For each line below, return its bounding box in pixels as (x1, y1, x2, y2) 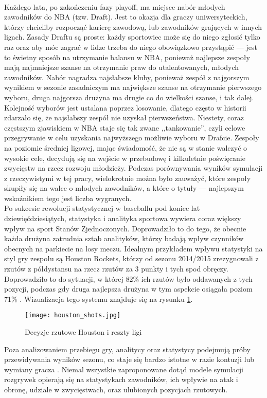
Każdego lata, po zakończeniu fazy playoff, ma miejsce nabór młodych (4, 1, 225, 12)
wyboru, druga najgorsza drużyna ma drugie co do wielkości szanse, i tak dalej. (4, 92, 254, 102)
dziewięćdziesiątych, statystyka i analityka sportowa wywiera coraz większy (4, 213, 241, 224)
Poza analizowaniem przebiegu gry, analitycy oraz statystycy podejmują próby (4, 343, 251, 354)
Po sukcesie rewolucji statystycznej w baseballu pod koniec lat (4, 203, 200, 213)
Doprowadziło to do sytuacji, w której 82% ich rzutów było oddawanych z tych (4, 273, 253, 284)
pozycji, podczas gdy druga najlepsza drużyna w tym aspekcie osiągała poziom (4, 283, 253, 294)
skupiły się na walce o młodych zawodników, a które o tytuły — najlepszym (4, 183, 244, 193)
